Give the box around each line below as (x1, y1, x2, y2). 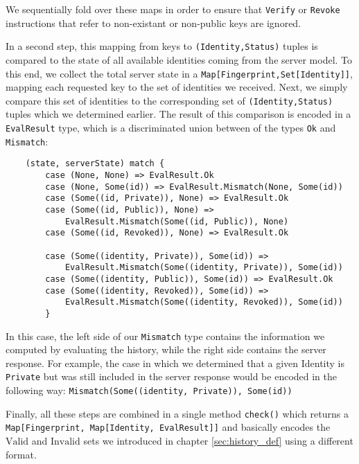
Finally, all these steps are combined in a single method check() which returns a (6, 406, 349, 420)
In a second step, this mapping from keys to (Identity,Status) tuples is (6, 39, 318, 53)
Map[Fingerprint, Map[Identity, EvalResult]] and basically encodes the (6, 420, 331, 434)
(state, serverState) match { (25, 159, 165, 169)
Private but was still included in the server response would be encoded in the (6, 369, 338, 384)
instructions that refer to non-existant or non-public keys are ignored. (6, 15, 301, 30)
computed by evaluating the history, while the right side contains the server (6, 342, 326, 357)
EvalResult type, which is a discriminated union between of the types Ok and (6, 121, 336, 134)
